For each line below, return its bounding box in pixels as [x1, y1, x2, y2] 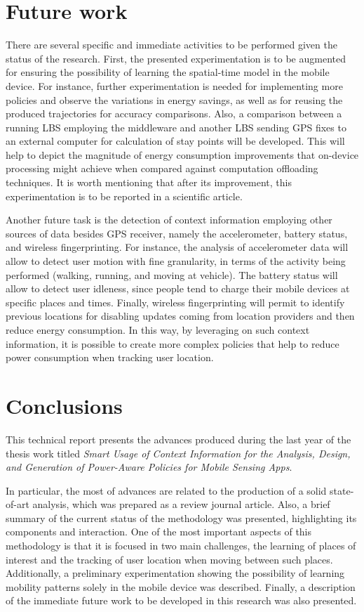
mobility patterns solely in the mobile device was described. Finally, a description [6, 579, 356, 594]
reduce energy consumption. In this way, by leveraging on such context [6, 323, 310, 337]
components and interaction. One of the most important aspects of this [6, 524, 312, 539]
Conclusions [6, 391, 123, 419]
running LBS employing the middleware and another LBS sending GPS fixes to [6, 119, 346, 134]
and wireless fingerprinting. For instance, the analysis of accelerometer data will [6, 240, 349, 254]
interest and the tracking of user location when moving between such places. [6, 552, 333, 566]
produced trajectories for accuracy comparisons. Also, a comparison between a [6, 106, 342, 121]
